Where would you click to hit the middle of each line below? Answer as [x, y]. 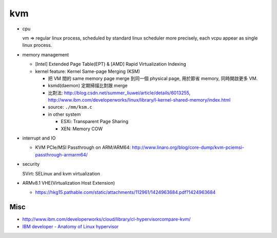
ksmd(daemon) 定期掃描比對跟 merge [88, 86]
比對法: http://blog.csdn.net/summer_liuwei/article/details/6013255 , [119, 93]
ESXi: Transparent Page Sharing [95, 122]
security [31, 164]
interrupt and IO [39, 138]
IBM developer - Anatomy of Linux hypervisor [71, 226]
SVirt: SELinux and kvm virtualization [61, 173]
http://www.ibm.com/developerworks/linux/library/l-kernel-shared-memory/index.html [139, 100]
